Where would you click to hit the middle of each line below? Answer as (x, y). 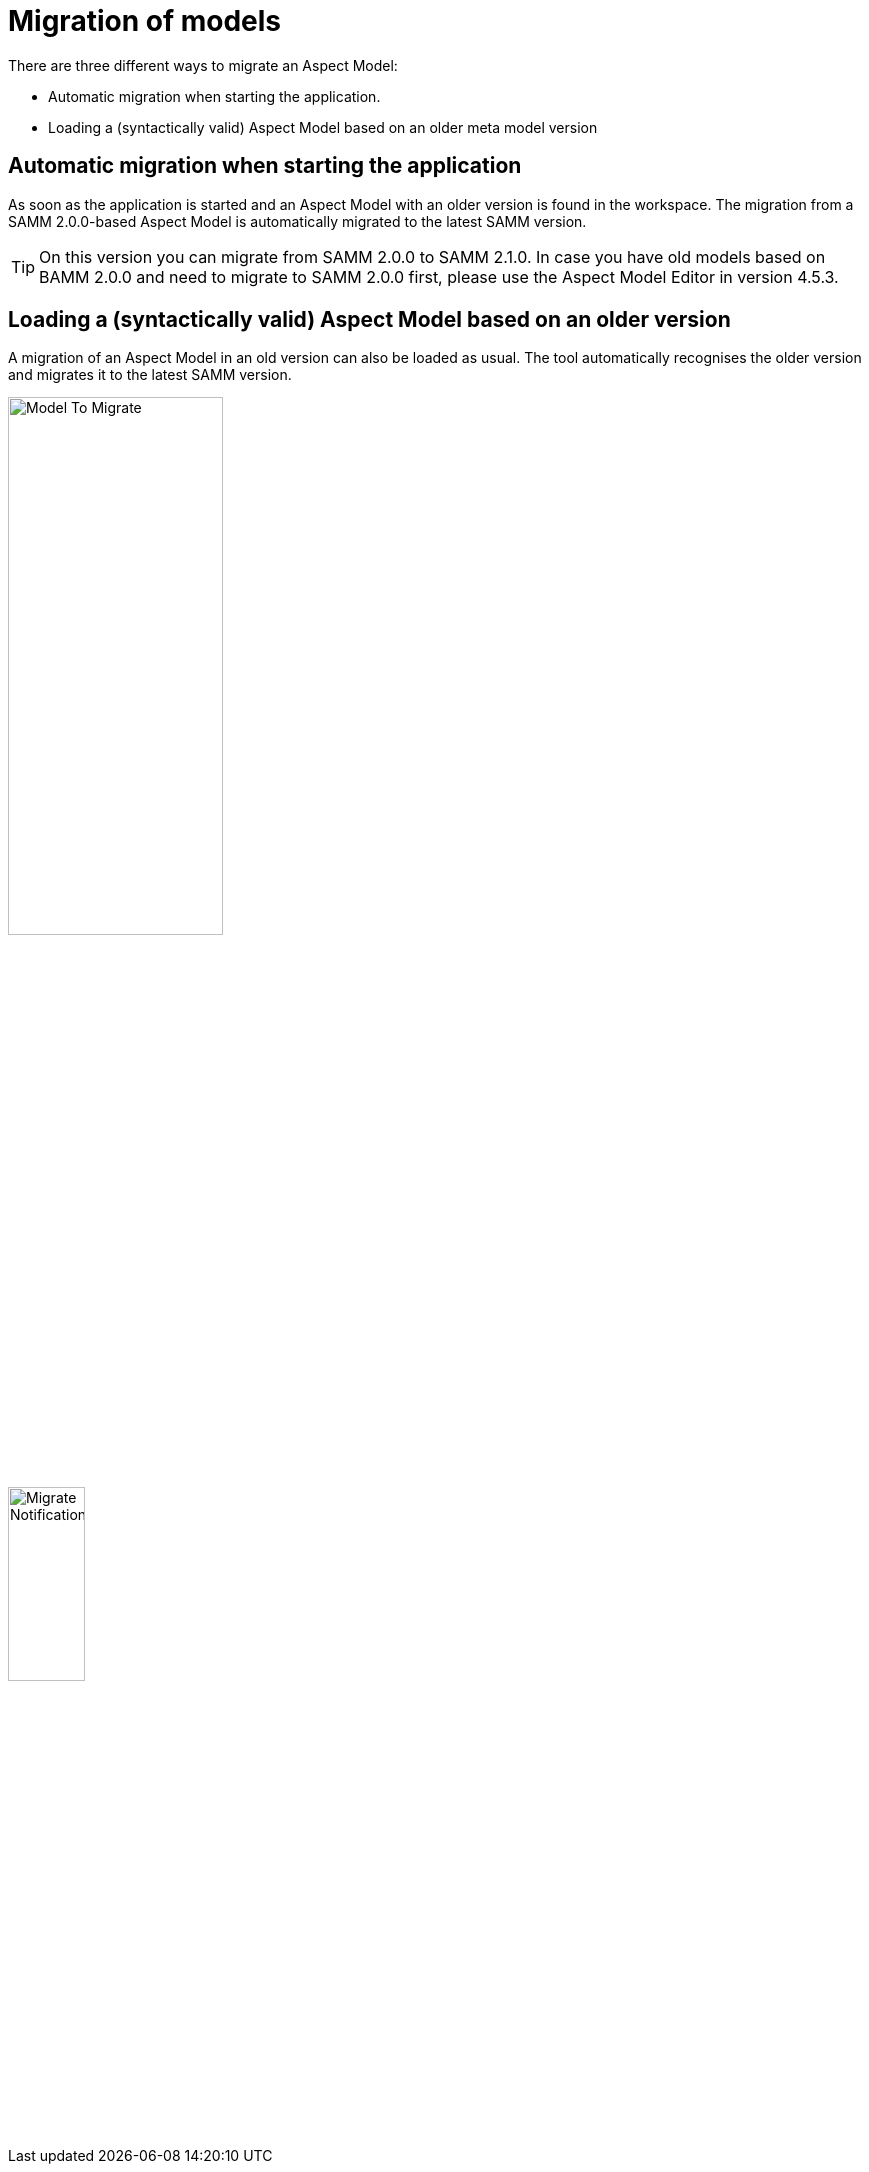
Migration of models (144, 21)
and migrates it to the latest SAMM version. (150, 375)
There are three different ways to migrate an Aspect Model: (203, 65)
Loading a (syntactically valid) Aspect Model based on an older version (369, 320)
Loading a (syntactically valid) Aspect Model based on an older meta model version (323, 127)
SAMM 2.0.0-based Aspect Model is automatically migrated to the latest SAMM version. (297, 221)
